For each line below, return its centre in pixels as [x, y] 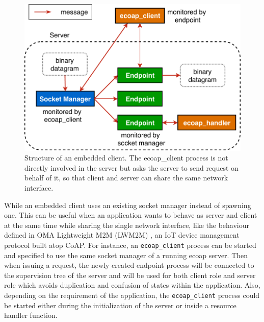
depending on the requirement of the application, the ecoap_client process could [132, 295]
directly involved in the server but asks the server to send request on [131, 167]
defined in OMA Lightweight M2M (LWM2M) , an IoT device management [122, 235]
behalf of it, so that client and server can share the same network [126, 178]
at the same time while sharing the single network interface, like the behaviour [127, 225]
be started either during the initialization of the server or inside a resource [120, 305]
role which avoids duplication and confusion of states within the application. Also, [132, 285]
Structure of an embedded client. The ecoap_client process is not [126, 158]
